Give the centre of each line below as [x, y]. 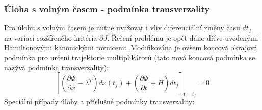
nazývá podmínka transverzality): [57, 67]
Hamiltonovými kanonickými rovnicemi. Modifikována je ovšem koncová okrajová [131, 47]
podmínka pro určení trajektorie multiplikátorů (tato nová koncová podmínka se [130, 57]
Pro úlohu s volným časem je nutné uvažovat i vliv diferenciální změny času [122, 28]
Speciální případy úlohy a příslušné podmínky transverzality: [99, 102]
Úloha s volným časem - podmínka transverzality [107, 8]
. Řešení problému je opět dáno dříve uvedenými [183, 37]
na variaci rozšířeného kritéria [51, 37]
